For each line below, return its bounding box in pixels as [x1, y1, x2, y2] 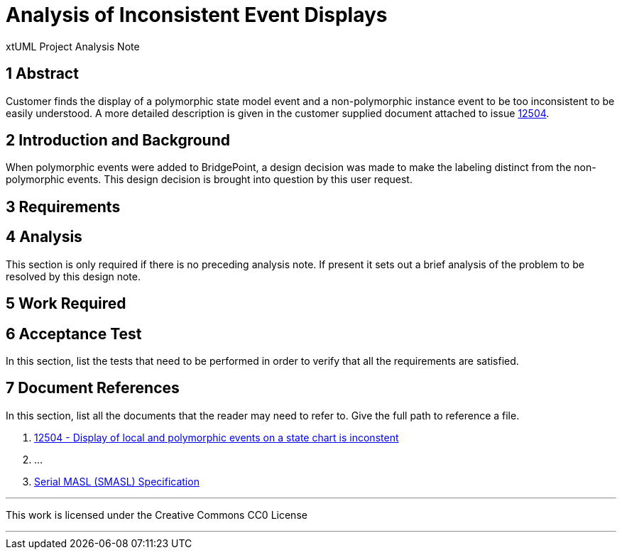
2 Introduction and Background [6, 131, 230, 150]
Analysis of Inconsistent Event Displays [6, 3, 388, 27]
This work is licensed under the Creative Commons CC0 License [6, 508, 307, 521]
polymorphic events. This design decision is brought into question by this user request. [6, 173, 413, 186]
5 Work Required [6, 295, 126, 313]
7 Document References [6, 379, 180, 397]
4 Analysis [6, 228, 82, 246]
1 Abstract [6, 65, 79, 83]
